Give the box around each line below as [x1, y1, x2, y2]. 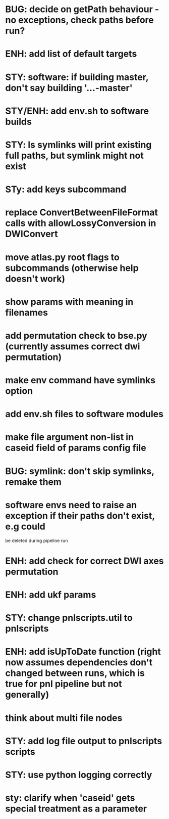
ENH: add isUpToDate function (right [5, 646, 161, 658]
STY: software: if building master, [5, 71, 149, 83]
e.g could [5, 521, 45, 532]
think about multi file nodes [5, 712, 123, 723]
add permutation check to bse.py [5, 330, 147, 341]
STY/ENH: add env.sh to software [5, 105, 149, 117]
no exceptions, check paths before [5, 14, 154, 26]
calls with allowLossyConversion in [5, 217, 156, 229]
